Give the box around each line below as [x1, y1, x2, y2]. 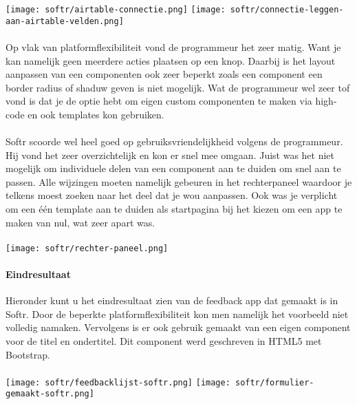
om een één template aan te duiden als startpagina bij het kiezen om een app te [6, 202, 343, 216]
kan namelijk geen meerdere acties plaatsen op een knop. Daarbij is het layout [6, 53, 336, 67]
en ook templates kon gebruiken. [28, 107, 164, 121]
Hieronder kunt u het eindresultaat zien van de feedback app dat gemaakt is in [6, 293, 338, 308]
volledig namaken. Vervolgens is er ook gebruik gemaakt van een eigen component [6, 320, 351, 334]
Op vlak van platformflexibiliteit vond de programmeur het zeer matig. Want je [6, 39, 341, 54]
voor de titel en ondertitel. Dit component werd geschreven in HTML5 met [6, 334, 322, 348]
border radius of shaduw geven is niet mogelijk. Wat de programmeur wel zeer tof [6, 80, 350, 94]
